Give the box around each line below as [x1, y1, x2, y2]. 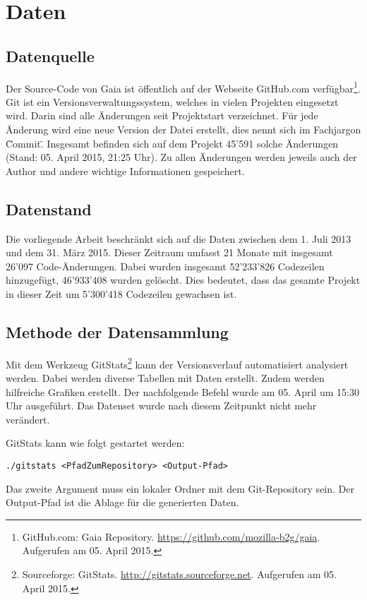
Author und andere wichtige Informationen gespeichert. [6, 163, 245, 178]
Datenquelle [6, 44, 95, 66]
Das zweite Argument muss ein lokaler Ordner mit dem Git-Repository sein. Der [6, 481, 354, 496]
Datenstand [6, 198, 92, 220]
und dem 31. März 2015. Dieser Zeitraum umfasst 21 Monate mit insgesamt [6, 245, 333, 260]
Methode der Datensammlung [6, 320, 229, 342]
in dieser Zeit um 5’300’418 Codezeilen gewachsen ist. [6, 286, 237, 301]
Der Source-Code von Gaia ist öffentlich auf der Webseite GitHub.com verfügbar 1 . [6, 78, 361, 95]
